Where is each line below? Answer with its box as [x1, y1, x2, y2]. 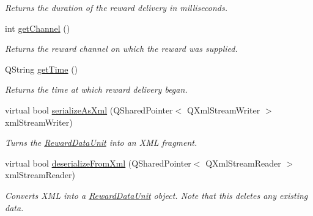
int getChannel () [5, 21, 70, 34]
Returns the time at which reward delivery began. [5, 83, 188, 96]
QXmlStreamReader [205, 156, 281, 169]
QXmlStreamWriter [187, 103, 260, 116]
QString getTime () [5, 62, 78, 75]
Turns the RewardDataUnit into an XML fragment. [5, 136, 197, 149]
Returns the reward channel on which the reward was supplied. [5, 42, 238, 55]
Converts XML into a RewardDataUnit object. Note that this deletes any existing [5, 189, 308, 201]
